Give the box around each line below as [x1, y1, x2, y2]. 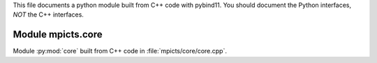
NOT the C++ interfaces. [13, 10, 84, 19]
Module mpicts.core [13, 28, 103, 41]
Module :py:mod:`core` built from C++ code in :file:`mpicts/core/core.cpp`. [13, 47, 227, 55]
